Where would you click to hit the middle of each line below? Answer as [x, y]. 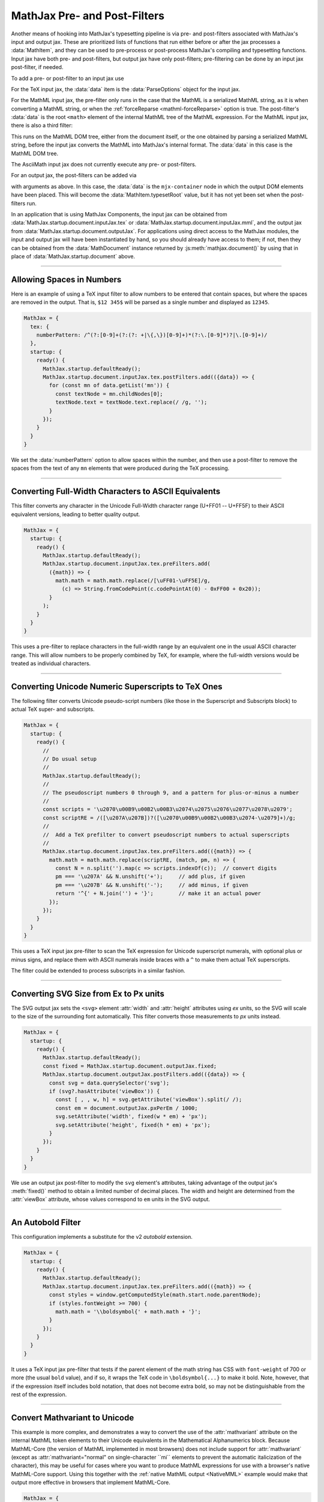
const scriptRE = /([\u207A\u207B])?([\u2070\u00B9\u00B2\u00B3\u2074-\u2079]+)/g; [169, 818]
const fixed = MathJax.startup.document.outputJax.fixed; [130, 1066]
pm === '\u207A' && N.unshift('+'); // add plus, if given [150, 877]
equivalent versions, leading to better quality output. [76, 514]
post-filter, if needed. [37, 67]
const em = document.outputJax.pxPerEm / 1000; [126, 1108]
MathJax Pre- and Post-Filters [88, 16]
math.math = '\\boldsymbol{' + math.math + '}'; [128, 1312]
